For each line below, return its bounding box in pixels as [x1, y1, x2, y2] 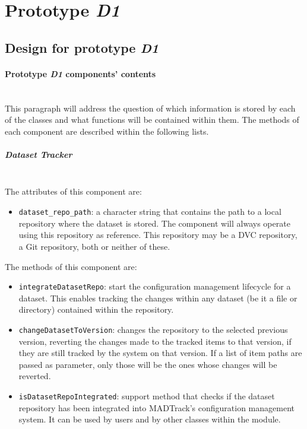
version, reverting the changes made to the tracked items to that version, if [18, 335, 292, 347]
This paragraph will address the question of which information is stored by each [5, 101, 296, 114]
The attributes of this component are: [5, 185, 142, 198]
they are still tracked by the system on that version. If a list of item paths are [18, 347, 302, 359]
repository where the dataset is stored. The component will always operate [18, 217, 290, 229]
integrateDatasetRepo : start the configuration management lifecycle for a [18, 280, 291, 293]
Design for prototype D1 [5, 38, 159, 56]
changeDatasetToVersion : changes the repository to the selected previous [18, 323, 288, 335]
